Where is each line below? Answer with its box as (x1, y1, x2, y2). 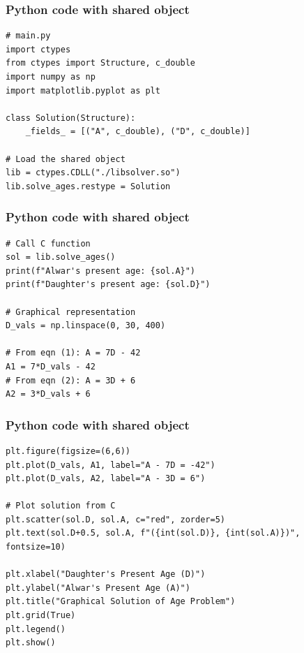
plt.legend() (6, 624, 66, 634)
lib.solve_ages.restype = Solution (6, 181, 171, 191)
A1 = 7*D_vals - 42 (6, 361, 96, 372)
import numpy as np (6, 72, 96, 82)
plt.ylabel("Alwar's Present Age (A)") (6, 582, 190, 593)
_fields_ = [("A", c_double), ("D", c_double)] (25, 126, 250, 137)
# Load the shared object (6, 154, 126, 164)
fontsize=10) (6, 542, 66, 552)
